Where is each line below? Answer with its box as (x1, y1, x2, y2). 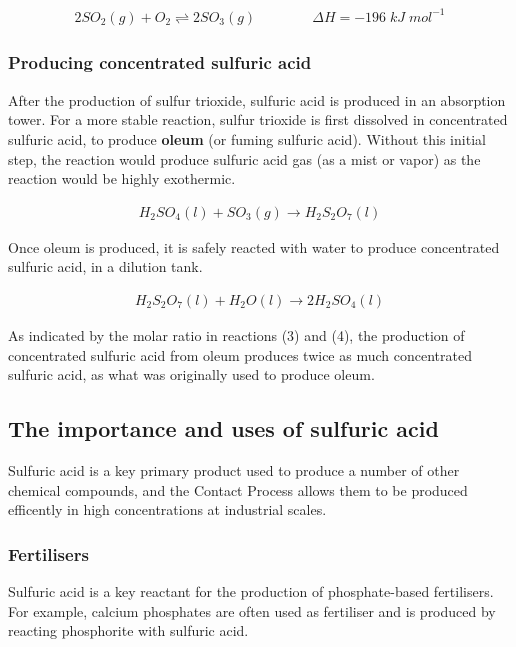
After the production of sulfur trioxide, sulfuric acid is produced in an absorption (8, 89, 506, 110)
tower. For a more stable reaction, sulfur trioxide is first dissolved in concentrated (8, 109, 508, 130)
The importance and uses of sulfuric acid (8, 413, 439, 444)
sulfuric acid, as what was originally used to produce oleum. (8, 364, 375, 385)
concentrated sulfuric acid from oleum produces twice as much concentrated (8, 344, 472, 365)
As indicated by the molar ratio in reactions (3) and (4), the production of (8, 324, 465, 345)
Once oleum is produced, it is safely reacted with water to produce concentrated (8, 236, 500, 257)
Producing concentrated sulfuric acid (8, 50, 312, 75)
